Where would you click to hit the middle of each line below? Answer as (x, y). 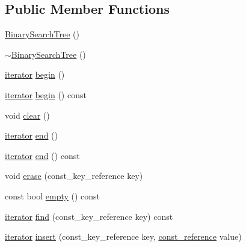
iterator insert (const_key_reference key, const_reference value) (123, 236)
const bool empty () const (53, 195)
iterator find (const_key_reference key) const (89, 216)
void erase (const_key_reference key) (74, 176)
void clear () (27, 115)
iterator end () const (42, 155)
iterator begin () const (46, 94)
